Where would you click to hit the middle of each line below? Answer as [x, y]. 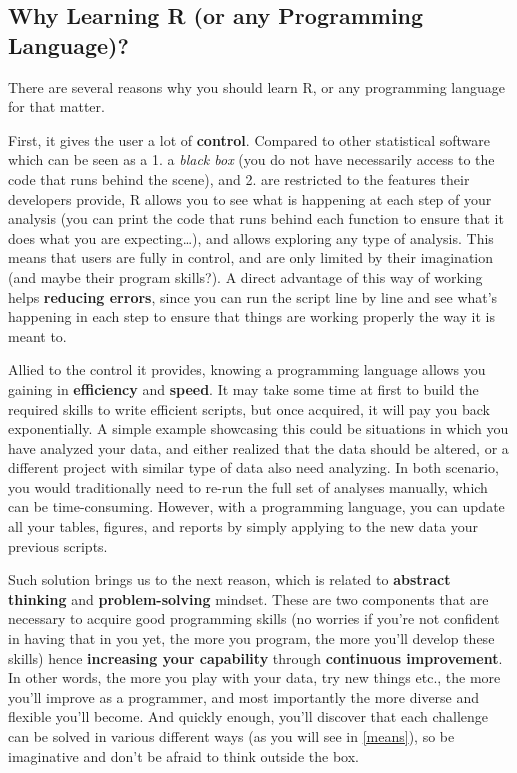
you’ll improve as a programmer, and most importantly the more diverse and [244, 696]
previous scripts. [58, 545]
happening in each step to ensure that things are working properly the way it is [252, 316]
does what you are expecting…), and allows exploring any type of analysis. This [251, 237]
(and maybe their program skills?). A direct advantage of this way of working [245, 276]
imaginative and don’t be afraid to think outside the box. [183, 755]
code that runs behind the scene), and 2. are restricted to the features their [239, 178]
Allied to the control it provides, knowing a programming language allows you [247, 369]
